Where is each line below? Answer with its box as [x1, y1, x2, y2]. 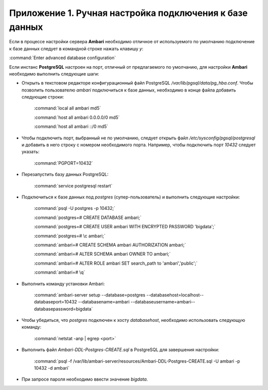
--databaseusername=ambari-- [131, 299, 196, 305]
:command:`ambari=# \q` [34, 269, 85, 276]
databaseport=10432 [34, 299, 77, 305]
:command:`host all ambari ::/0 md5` [34, 123, 109, 129]
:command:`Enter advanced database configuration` [9, 55, 116, 61]
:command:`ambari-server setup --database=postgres [34, 292, 146, 298]
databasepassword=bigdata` [34, 306, 93, 312]
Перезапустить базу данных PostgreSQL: [21, 172, 109, 178]
